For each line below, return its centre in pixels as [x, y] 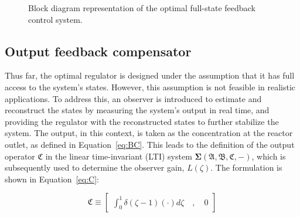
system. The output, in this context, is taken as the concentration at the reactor [149, 133]
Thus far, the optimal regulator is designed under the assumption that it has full [150, 75]
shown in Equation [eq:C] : [52, 179]
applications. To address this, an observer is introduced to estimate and [133, 98]
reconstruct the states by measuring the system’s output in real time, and [137, 110]
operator [20, 156]
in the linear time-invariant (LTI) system [119, 156]
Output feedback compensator [98, 51]
